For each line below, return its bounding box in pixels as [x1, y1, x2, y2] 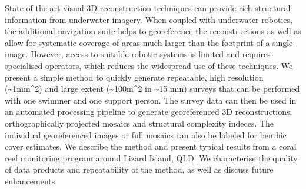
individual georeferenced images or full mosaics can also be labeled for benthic [5, 128, 287, 141]
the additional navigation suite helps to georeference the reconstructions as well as [5, 25, 301, 37]
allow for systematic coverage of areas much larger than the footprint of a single [5, 36, 293, 48]
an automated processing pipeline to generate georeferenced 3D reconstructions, [5, 105, 292, 118]
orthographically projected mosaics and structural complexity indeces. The [5, 117, 274, 129]
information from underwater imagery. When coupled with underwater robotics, [5, 13, 292, 25]
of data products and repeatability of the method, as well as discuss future [5, 163, 274, 175]
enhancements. [5, 174, 58, 187]
